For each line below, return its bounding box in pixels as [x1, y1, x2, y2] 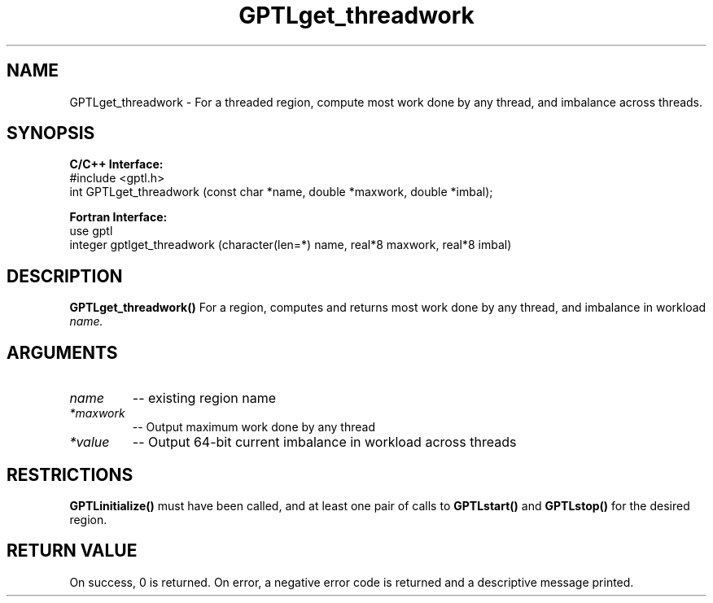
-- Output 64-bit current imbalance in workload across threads [132, 434, 517, 451]
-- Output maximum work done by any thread [132, 420, 375, 435]
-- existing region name [132, 390, 276, 407]
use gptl [69, 224, 113, 238]
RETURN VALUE [7, 540, 138, 561]
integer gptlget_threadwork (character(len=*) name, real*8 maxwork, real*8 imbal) [69, 238, 512, 252]
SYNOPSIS [7, 123, 95, 144]
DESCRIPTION [7, 265, 123, 286]
